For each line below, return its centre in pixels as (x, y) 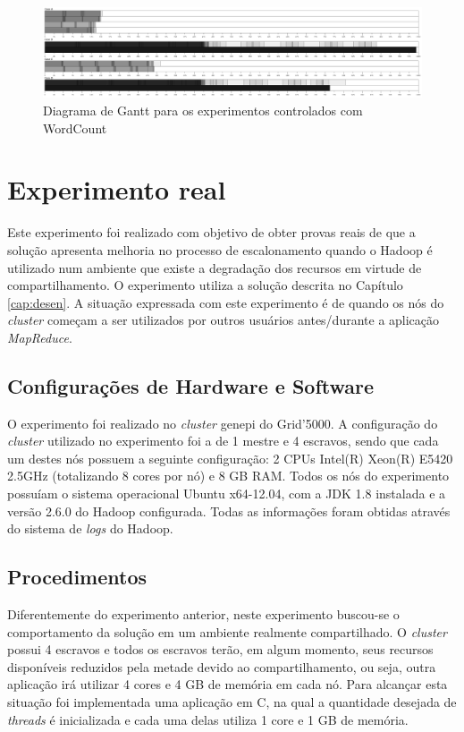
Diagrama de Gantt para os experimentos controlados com (203, 111)
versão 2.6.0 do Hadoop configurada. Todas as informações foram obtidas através (229, 511)
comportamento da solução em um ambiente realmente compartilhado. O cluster (227, 631)
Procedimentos (77, 577)
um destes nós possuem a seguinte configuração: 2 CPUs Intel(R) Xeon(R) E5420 (230, 458)
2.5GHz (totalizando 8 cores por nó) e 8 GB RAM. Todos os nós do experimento (228, 476)
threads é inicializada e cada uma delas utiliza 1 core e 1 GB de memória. (208, 719)
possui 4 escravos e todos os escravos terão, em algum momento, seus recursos (220, 649)
